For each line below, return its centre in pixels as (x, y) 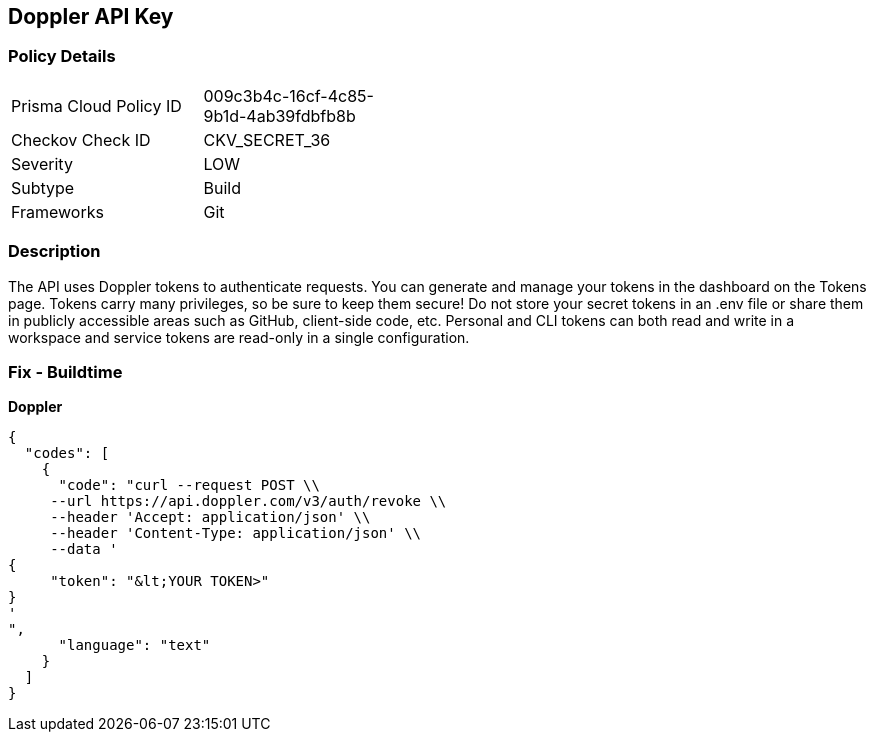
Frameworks (57, 211)
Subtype (43, 187)
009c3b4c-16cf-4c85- (288, 95)
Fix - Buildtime (65, 371)
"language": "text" (134, 645)
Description (54, 251)
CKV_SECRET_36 (267, 139)
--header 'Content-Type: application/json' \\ (236, 533)
